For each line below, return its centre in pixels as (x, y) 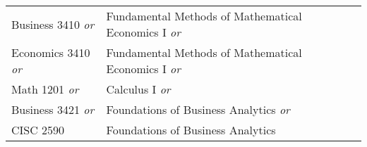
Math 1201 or (45, 89)
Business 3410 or (53, 24)
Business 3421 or (53, 109)
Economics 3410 (51, 52)
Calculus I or (138, 89)
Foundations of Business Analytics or (198, 109)
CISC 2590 (38, 130)
